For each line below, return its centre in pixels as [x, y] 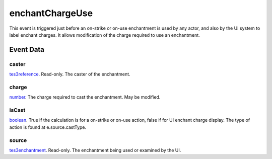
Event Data [27, 50]
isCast [17, 110]
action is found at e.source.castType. [48, 127]
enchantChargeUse [51, 13]
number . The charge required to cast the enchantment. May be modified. [85, 97]
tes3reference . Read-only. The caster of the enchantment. [70, 74]
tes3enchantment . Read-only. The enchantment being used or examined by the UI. [95, 150]
